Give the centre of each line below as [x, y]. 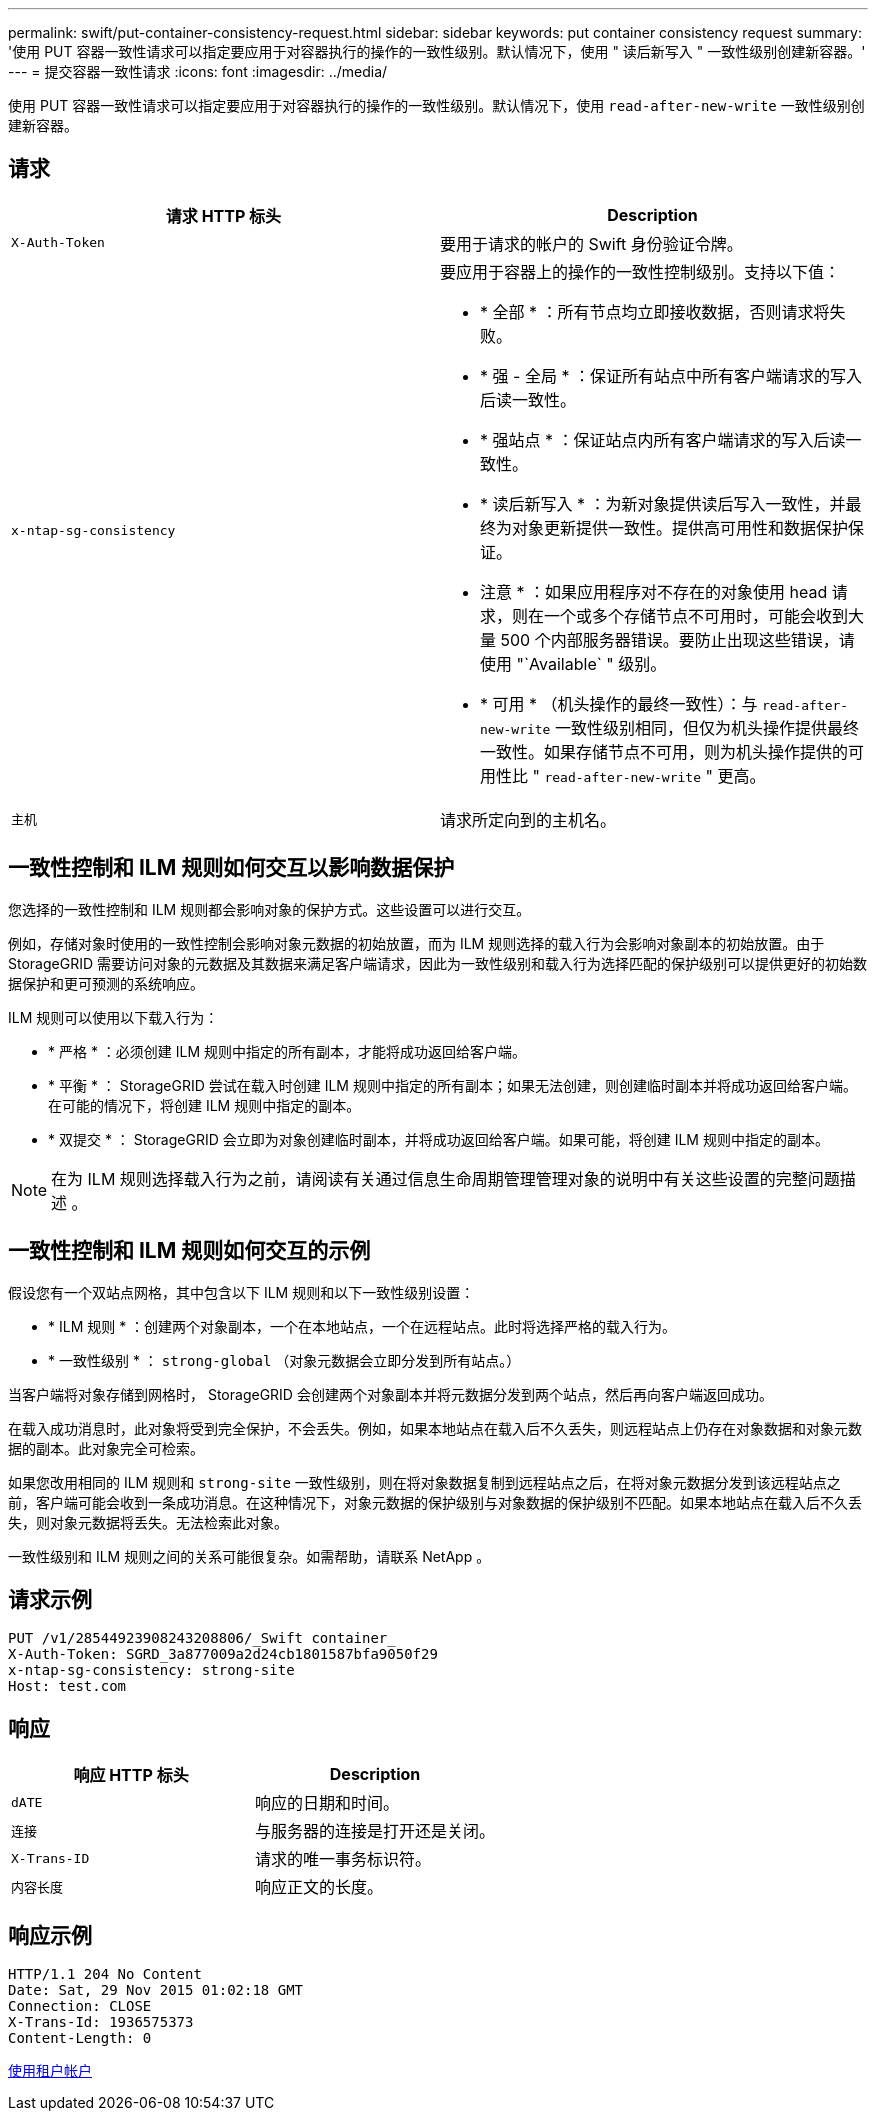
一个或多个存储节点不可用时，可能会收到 [696, 615]
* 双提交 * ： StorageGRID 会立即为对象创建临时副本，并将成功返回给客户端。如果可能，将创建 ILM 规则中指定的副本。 [438, 1139]
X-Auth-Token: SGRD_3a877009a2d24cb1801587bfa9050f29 [223, 1654]
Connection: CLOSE [80, 2006]
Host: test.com [67, 1686]
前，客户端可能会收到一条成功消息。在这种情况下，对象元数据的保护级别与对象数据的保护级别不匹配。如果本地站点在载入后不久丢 [435, 1502]
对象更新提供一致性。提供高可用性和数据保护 [680, 527]
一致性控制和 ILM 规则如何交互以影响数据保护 [231, 868]
